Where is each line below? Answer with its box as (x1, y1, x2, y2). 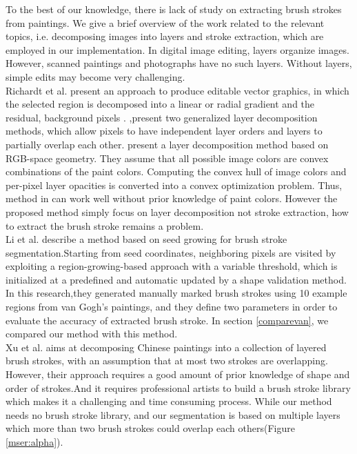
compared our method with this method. (6, 326, 178, 341)
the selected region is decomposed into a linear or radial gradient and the (6, 97, 315, 111)
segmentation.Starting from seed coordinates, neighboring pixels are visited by (6, 245, 336, 259)
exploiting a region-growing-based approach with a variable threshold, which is (6, 259, 338, 273)
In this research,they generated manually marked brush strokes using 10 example (6, 286, 347, 300)
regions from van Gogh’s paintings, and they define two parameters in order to (6, 299, 338, 314)
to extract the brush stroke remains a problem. (6, 218, 204, 233)
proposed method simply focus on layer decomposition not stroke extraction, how (6, 204, 349, 219)
